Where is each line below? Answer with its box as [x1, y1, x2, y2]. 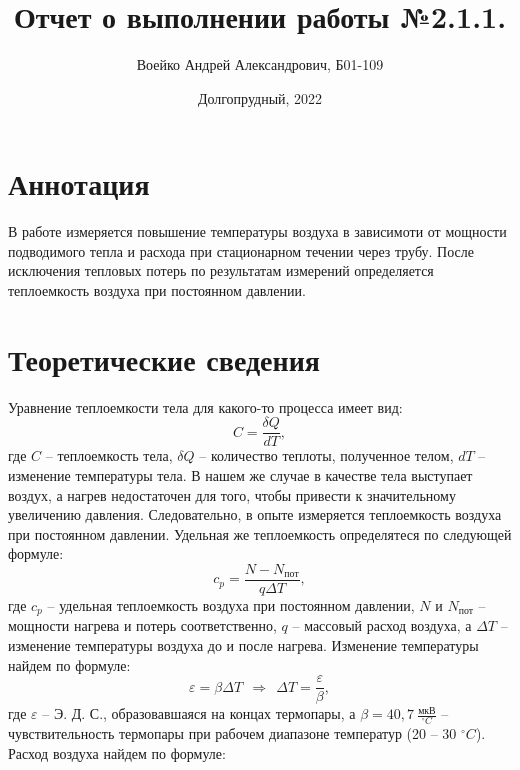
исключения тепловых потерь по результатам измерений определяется [8, 260, 434, 281]
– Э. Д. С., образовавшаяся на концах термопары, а [42, 703, 356, 724]
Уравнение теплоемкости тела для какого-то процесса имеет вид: [8, 396, 403, 417]
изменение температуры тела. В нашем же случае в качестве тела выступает [8, 465, 473, 485]
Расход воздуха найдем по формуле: [8, 742, 226, 763]
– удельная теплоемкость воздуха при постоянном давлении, [47, 595, 415, 616]
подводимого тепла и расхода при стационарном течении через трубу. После [8, 240, 474, 261]
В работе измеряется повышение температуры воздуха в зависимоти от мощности [8, 221, 507, 242]
